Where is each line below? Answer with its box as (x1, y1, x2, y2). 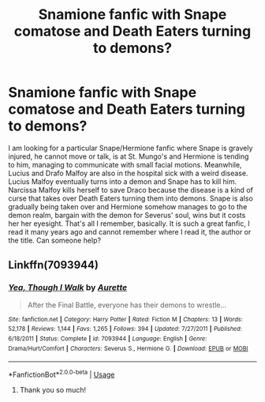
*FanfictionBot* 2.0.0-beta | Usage (8, 369, 115, 379)
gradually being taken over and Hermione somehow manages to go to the (8, 201, 248, 211)
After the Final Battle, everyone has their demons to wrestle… (27, 300, 227, 310)
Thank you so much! (19, 385, 87, 394)
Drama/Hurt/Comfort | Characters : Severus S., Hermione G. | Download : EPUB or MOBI (8, 344, 248, 352)
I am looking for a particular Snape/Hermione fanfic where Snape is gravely (8, 143, 253, 152)
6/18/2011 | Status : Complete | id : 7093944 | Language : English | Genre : (8, 334, 207, 343)
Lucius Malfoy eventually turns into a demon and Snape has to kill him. (8, 176, 237, 186)
